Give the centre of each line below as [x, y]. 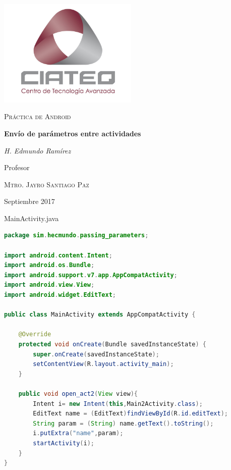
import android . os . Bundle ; [49, 265]
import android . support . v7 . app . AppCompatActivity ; [91, 275]
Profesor [17, 167]
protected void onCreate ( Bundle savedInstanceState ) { [112, 344]
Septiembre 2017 [30, 201]
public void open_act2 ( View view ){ [78, 394]
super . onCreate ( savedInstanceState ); [96, 354]
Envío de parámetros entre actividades [73, 133]
